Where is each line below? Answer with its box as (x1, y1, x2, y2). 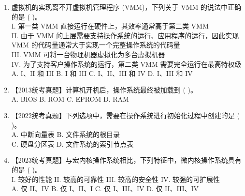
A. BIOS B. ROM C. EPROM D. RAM (11, 94, 129, 104)
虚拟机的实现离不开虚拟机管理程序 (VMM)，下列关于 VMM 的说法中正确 (11, 2, 242, 12)
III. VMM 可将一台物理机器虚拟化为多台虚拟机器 (11, 49, 165, 59)
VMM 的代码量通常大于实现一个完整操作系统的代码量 (11, 40, 180, 50)
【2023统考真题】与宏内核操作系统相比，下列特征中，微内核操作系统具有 (11, 155, 242, 165)
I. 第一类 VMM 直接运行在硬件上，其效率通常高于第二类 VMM (11, 21, 209, 31)
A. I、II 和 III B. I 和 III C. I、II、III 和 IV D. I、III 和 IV (11, 68, 193, 78)
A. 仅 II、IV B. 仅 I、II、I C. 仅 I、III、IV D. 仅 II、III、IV (11, 183, 199, 194)
